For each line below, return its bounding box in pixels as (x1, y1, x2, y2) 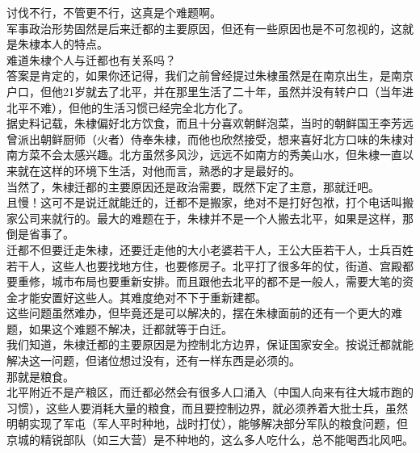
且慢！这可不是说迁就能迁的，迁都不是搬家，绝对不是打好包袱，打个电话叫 (6, 194, 402, 211)
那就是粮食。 (6, 367, 74, 384)
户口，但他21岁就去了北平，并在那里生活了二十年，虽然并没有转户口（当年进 (6, 82, 414, 99)
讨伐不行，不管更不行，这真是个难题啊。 (6, 4, 221, 20)
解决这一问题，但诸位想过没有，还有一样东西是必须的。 (6, 352, 300, 369)
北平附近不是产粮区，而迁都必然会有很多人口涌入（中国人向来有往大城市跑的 (6, 384, 414, 401)
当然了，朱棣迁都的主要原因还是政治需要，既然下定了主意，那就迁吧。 (6, 178, 380, 195)
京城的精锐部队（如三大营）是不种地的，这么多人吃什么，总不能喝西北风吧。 (6, 431, 414, 448)
